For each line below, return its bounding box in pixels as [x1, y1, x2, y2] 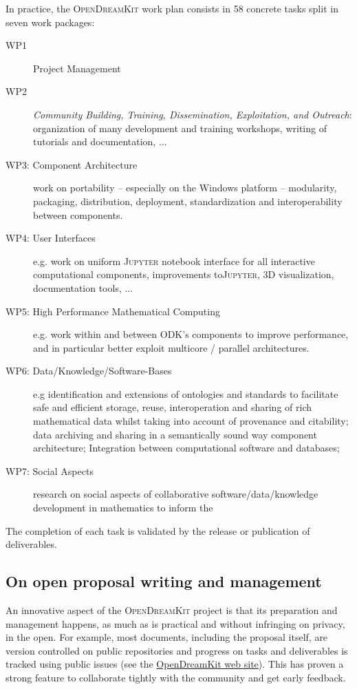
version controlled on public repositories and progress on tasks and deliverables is [6, 643, 348, 657]
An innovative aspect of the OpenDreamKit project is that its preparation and [6, 603, 338, 617]
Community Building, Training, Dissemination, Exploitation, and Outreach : [33, 107, 352, 121]
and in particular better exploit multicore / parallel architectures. [33, 340, 310, 354]
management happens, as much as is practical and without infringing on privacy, [6, 616, 345, 630]
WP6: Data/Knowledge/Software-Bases [6, 363, 172, 378]
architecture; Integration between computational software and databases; [33, 441, 340, 455]
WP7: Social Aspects [6, 463, 94, 478]
